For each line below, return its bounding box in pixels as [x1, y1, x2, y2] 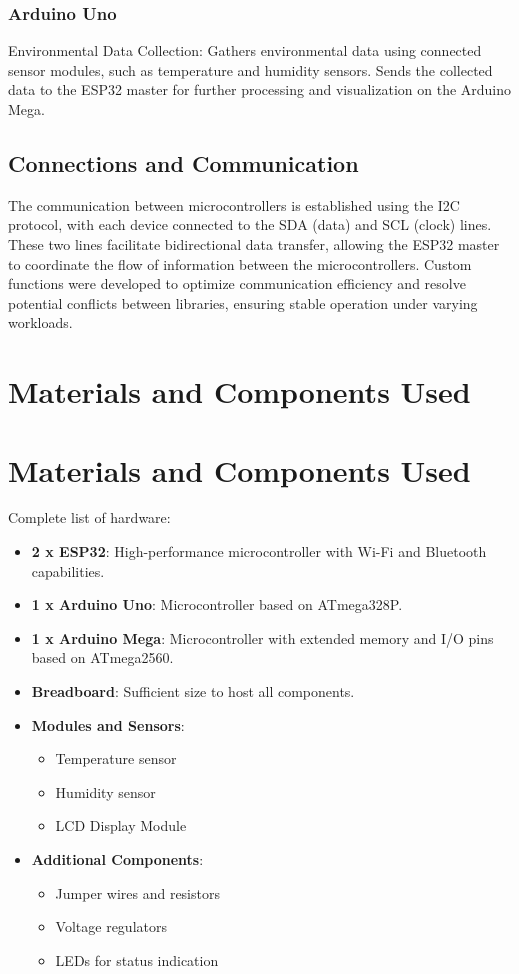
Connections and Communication [8, 147, 359, 178]
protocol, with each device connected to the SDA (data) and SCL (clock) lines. [8, 214, 492, 235]
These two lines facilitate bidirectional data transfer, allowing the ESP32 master [8, 233, 500, 254]
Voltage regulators [55, 916, 167, 937]
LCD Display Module [55, 815, 187, 836]
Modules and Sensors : [31, 714, 185, 735]
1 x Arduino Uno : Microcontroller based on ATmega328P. [31, 594, 403, 615]
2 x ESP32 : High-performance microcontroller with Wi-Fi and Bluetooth [31, 541, 487, 562]
